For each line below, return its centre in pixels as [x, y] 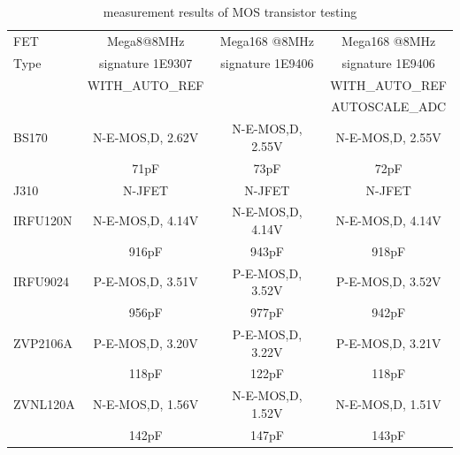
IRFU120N [43, 220]
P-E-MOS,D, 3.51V [146, 281]
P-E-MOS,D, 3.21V [388, 342]
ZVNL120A [44, 403]
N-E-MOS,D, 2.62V [146, 137]
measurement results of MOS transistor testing [230, 11]
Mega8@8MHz [146, 40]
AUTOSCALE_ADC [389, 106]
